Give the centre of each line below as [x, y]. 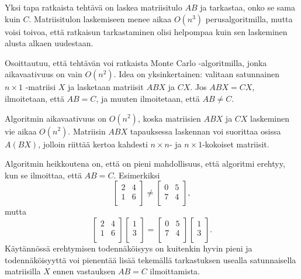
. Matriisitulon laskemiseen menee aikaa [100, 18]
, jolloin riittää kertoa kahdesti [93, 144]
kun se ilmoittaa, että [43, 175]
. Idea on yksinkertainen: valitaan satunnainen [196, 74]
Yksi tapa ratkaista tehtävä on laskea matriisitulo [94, 7]
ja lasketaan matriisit [106, 87]
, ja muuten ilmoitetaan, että [148, 98]
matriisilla [23, 271]
